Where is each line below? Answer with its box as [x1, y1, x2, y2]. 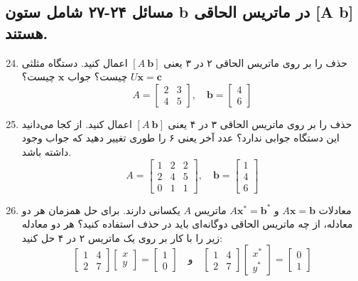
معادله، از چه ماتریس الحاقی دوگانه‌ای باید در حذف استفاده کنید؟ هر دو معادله [21, 216, 353, 231]
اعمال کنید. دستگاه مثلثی [21, 55, 128, 70]
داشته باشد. [21, 144, 72, 159]
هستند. [5, 21, 48, 43]
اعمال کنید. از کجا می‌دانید [21, 116, 132, 131]
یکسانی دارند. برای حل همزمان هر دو [21, 202, 180, 217]
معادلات [318, 202, 352, 217]
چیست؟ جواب [67, 69, 128, 84]
